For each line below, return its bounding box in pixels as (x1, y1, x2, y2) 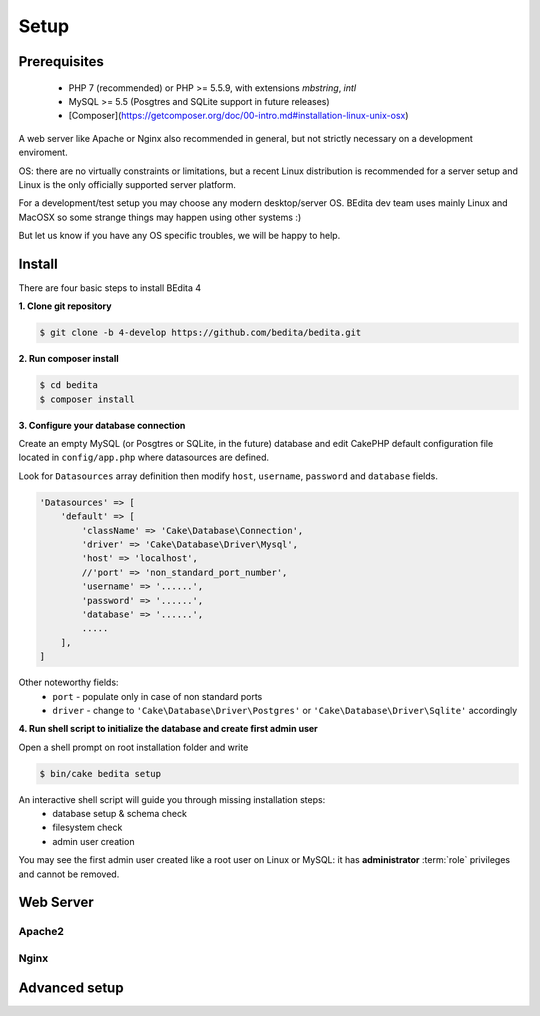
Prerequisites (18, 53, 104, 70)
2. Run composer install (18, 353, 119, 365)
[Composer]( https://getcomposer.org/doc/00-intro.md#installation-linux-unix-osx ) (68, 110, 409, 122)
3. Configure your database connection (18, 419, 186, 431)
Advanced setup (18, 979, 124, 996)
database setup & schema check (52, 808, 187, 820)
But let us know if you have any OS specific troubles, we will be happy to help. (18, 230, 341, 242)
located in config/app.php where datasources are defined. (18, 451, 270, 464)
